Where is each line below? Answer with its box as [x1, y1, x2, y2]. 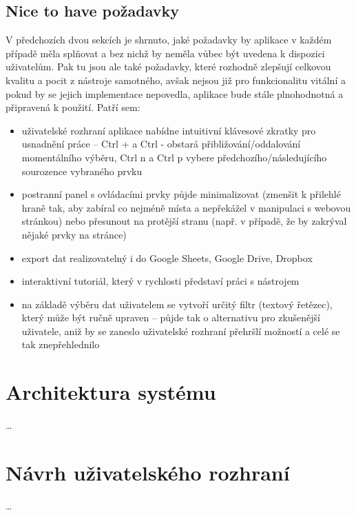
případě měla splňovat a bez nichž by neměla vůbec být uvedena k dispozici [6, 46, 325, 60]
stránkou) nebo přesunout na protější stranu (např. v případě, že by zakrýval [21, 214, 347, 228]
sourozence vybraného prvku [21, 163, 143, 178]
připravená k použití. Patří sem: [6, 100, 140, 114]
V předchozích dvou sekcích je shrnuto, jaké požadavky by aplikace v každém [6, 32, 332, 47]
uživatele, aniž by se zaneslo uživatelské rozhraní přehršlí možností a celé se [21, 323, 340, 338]
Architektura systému [6, 378, 216, 406]
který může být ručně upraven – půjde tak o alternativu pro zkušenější [21, 310, 320, 325]
